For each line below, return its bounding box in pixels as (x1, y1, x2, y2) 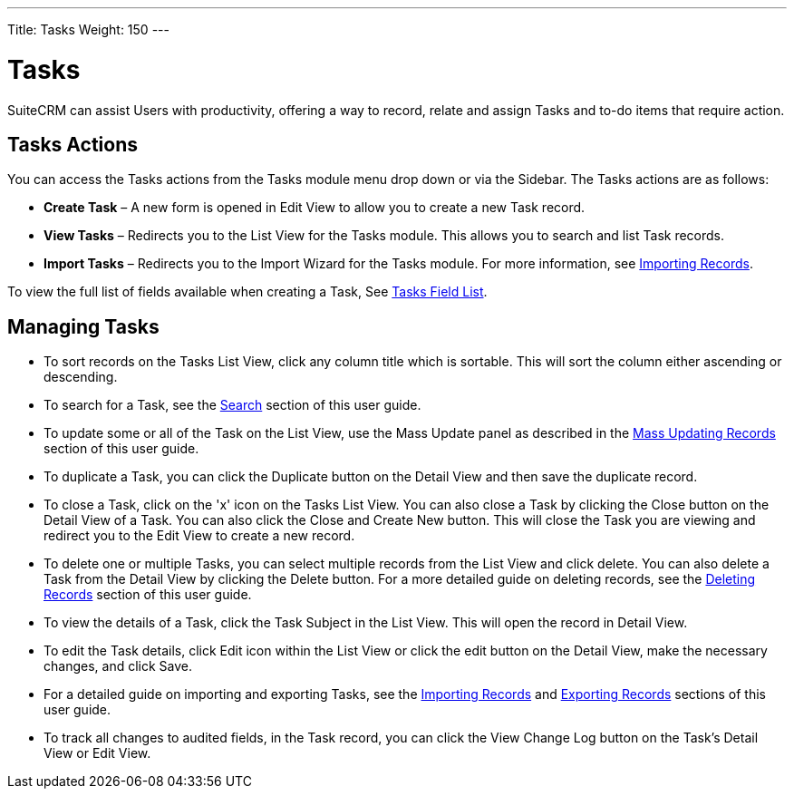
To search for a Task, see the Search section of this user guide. (44, 397, 421, 413)
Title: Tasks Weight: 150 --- (7, 22, 169, 37)
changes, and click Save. (44, 658, 192, 675)
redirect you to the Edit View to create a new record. (44, 528, 355, 544)
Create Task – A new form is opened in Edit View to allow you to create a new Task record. (44, 199, 586, 216)
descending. (44, 369, 118, 385)
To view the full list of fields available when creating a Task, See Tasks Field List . (7, 284, 488, 300)
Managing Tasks (7, 315, 160, 338)
